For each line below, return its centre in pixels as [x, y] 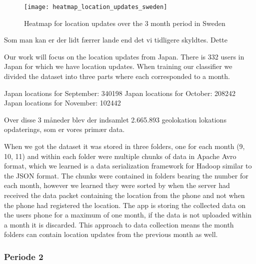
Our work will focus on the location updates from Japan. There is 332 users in [124, 56]
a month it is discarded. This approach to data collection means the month [119, 224]
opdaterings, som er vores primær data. [64, 129]
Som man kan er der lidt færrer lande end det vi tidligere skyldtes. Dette [116, 40]
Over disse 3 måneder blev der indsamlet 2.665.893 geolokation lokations [115, 119]
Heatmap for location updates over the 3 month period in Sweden [125, 23]
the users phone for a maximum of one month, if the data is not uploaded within [128, 215]
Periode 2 [24, 256]
